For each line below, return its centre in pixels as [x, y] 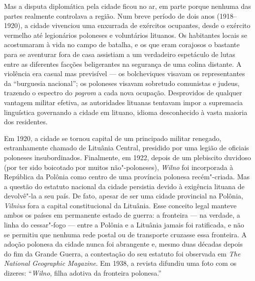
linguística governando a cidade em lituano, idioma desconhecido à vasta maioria [126, 112]
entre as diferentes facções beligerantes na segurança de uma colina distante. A [123, 64]
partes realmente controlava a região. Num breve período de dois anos [109, 15]
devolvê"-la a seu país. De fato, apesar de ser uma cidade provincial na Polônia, [124, 196]
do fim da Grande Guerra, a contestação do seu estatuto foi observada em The [122, 253]
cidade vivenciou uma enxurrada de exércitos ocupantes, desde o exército [140, 25]
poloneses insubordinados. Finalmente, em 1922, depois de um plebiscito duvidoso [127, 157]
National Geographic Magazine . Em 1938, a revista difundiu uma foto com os [120, 263]
